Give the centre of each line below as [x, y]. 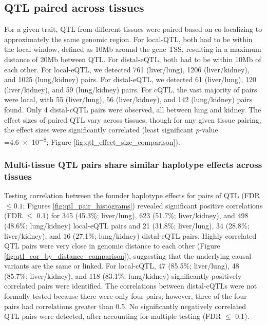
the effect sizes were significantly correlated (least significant [99, 130]
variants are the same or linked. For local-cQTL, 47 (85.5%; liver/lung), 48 [122, 266]
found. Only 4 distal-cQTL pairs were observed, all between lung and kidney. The [133, 109]
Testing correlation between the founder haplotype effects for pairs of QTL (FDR [132, 195]
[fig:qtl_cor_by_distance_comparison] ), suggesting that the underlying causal [128, 255]
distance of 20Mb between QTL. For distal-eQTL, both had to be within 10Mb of [133, 59]
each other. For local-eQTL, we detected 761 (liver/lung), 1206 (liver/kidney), [127, 69]
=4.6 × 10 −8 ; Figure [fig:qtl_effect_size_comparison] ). [92, 141]
